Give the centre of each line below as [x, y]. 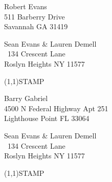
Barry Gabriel [26, 98]
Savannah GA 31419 [36, 26]
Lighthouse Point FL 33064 [47, 118]
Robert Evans [26, 6]
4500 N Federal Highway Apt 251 [56, 108]
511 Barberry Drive [35, 16]
